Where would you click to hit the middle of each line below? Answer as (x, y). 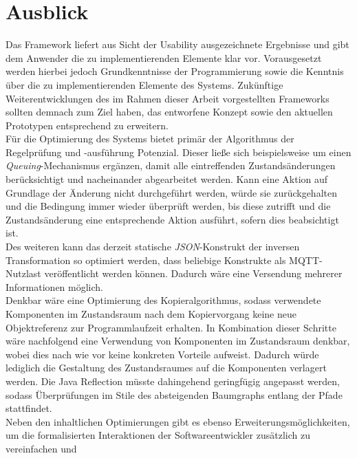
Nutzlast (23, 273)
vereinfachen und (41, 448)
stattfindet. (29, 408)
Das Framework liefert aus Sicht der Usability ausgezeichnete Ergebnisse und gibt (177, 44)
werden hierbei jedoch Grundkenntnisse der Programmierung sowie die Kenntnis (175, 71)
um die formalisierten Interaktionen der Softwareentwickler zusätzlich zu (158, 435)
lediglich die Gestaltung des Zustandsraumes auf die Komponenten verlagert (166, 368)
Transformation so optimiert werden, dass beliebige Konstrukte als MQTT (163, 260)
